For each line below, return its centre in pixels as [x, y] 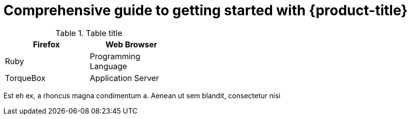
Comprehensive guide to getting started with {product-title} [206, 10]
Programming [115, 56]
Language [108, 66]
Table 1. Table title [89, 33]
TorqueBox [25, 78]
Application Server [125, 78]
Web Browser [131, 44]
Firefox [46, 44]
